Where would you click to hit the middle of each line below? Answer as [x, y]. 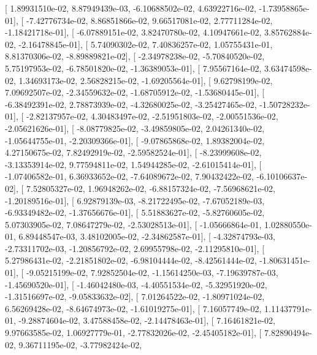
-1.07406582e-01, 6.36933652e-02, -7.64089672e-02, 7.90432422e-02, [129, 176]
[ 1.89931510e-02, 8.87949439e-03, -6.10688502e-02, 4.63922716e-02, [131, 8]
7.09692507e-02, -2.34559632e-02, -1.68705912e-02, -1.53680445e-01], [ [135, 92]
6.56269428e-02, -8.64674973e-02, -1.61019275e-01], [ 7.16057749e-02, [133, 308]
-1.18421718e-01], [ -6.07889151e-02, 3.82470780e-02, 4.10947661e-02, [133, 32]
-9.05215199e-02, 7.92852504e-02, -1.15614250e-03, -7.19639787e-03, [152, 273]
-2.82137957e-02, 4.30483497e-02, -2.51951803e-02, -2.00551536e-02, [152, 116]
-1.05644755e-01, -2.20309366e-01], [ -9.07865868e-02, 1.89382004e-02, [135, 140]
